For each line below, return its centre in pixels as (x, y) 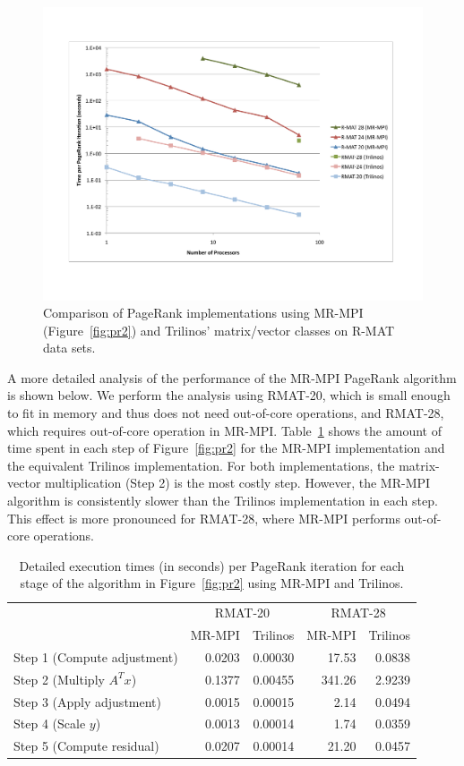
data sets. (69, 348)
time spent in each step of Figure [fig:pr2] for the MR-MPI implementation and (226, 448)
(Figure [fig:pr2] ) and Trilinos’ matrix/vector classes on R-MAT (219, 330)
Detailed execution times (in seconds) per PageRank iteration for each (212, 565)
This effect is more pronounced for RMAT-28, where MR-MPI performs (204, 518)
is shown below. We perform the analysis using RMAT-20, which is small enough (229, 395)
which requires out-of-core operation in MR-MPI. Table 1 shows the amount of (224, 430)
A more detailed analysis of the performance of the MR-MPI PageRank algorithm (232, 377)
